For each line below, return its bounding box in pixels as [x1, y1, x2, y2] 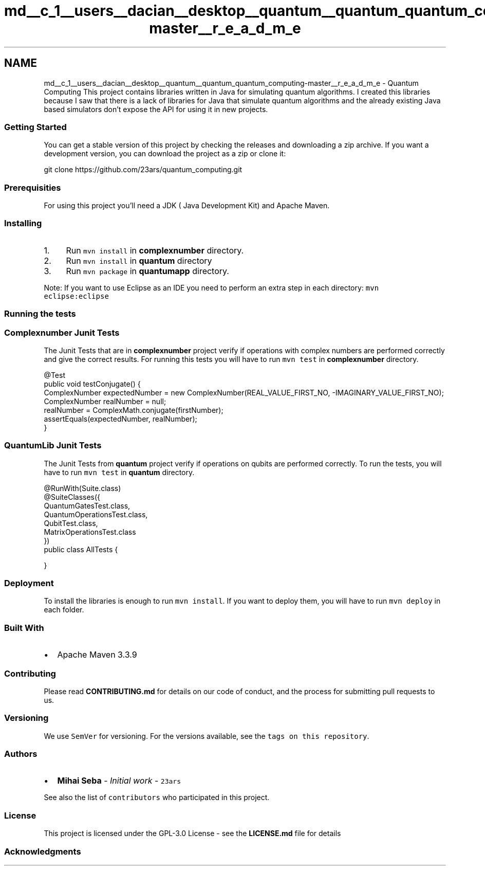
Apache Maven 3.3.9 [57, 649, 137, 660]
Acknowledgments [4, 846, 81, 857]
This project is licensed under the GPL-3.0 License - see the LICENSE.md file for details [44, 829, 341, 838]
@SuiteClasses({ [44, 492, 101, 501]
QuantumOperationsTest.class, [44, 510, 148, 519]
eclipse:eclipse [44, 292, 109, 300]
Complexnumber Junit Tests [4, 327, 120, 338]
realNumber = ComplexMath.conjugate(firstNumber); [44, 405, 223, 414]
